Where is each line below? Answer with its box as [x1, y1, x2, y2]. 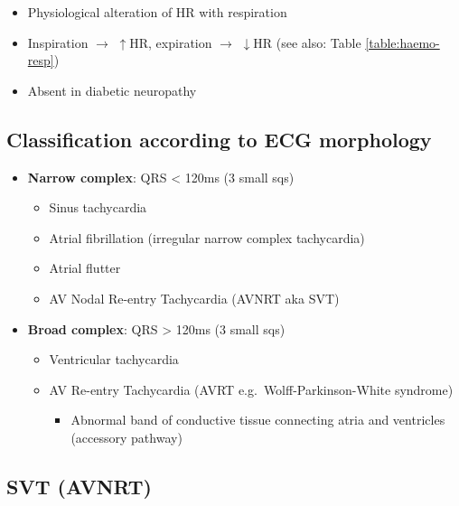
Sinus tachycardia [49, 198, 147, 217]
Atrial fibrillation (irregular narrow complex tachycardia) [49, 228, 365, 247]
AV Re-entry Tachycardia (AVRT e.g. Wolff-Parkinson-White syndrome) [49, 379, 454, 398]
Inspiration [27, 33, 89, 52]
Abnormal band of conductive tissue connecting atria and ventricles [70, 410, 445, 429]
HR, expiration [129, 33, 212, 52]
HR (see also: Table [253, 33, 361, 52]
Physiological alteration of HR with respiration [27, 3, 287, 21]
